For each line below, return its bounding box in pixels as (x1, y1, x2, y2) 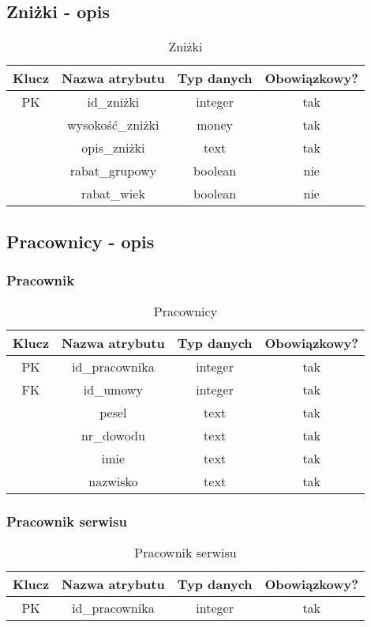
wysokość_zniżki (67, 115, 159, 134)
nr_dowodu (81, 426, 145, 445)
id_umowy (83, 380, 143, 399)
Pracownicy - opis (6, 229, 155, 253)
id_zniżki (87, 93, 140, 111)
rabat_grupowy (69, 161, 157, 180)
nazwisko (88, 472, 138, 491)
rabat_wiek (81, 184, 145, 203)
